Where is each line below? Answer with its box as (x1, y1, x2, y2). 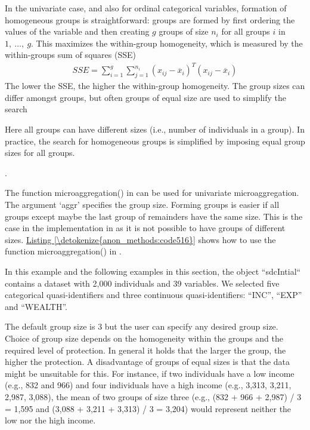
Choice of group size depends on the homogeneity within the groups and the (5, 331, 283, 344)
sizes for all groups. (5, 146, 75, 159)
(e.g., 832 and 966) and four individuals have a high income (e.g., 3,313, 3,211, (5, 379, 292, 391)
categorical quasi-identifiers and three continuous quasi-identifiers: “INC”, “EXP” (5, 288, 302, 301)
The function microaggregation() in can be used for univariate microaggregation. (5, 186, 299, 199)
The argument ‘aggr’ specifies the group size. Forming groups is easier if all (5, 198, 280, 211)
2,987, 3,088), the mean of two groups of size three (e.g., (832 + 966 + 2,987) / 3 (5, 390, 302, 403)
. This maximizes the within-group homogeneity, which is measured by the (31, 36, 303, 49)
